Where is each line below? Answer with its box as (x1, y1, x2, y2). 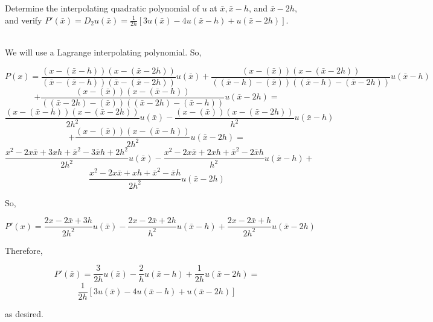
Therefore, (5, 244, 43, 256)
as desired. (5, 308, 43, 320)
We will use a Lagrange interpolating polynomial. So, (5, 46, 202, 58)
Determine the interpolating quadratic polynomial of (5, 2, 199, 14)
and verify (5, 13, 42, 26)
